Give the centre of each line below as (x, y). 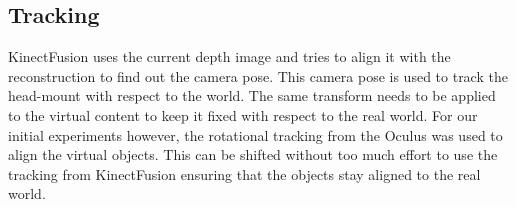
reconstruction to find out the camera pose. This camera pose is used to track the (258, 75)
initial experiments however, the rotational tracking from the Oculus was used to (255, 134)
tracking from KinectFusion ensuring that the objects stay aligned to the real (244, 173)
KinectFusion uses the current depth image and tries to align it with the (229, 56)
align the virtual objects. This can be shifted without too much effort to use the (253, 154)
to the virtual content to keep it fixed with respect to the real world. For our (243, 114)
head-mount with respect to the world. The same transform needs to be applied (252, 95)
